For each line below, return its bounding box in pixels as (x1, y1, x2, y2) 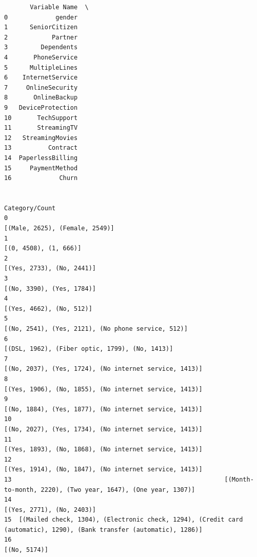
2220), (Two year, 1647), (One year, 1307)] (41, 486, 195, 493)
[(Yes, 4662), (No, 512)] (4, 305, 92, 312)
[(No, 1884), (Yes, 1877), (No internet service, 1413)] (4, 405, 203, 413)
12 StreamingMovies (4, 134, 78, 142)
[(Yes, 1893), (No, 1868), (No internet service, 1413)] (4, 446, 203, 453)
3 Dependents (4, 44, 78, 51)
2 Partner (4, 33, 78, 41)
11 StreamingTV (4, 124, 78, 132)
